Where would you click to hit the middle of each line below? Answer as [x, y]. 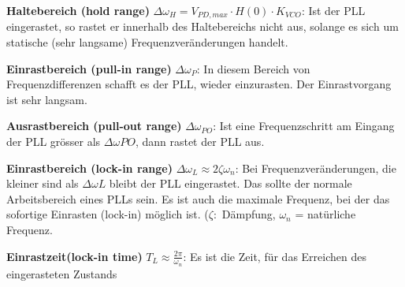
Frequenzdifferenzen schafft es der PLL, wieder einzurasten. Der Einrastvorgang [199, 84]
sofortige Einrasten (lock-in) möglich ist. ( [108, 214]
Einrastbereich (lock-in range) [89, 168]
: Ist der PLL [333, 10]
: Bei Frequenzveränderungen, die [316, 168]
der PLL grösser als [54, 142]
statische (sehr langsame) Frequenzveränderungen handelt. [147, 42]
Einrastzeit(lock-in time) [74, 256]
